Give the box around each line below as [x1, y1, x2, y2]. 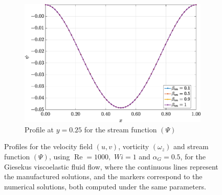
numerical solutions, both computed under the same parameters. [4, 181, 206, 191]
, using [49, 151, 70, 161]
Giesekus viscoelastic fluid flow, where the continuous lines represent [4, 161, 218, 172]
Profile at [25, 124, 54, 134]
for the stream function [84, 124, 157, 134]
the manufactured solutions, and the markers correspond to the [4, 171, 203, 182]
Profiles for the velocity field [4, 141, 93, 152]
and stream [173, 141, 209, 152]
